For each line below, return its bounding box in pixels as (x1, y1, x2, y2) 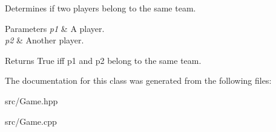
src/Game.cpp (5, 115, 57, 127)
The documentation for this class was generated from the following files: (5, 74, 272, 87)
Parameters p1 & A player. (5, 22, 105, 34)
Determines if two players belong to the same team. (5, 2, 196, 14)
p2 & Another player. (5, 34, 84, 46)
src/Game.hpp (5, 94, 58, 107)
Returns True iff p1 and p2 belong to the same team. (5, 54, 202, 66)
